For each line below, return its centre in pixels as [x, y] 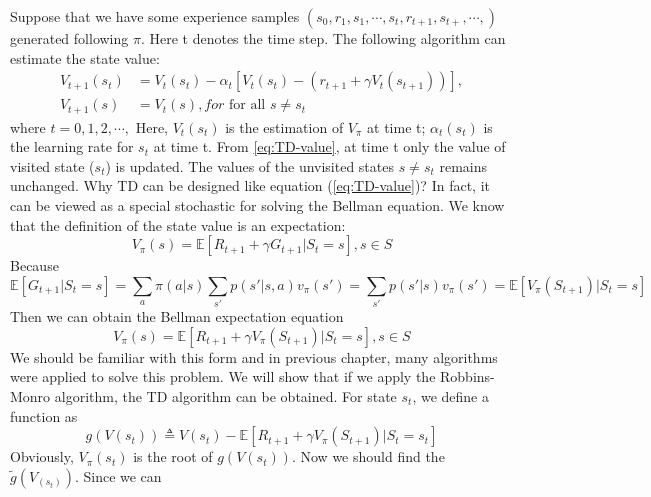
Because [34, 265]
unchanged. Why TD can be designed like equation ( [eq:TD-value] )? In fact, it [250, 185]
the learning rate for [72, 146]
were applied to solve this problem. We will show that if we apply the [223, 376]
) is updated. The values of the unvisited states [249, 165]
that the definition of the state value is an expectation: [178, 224]
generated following [69, 38]
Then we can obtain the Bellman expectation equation [177, 316]
